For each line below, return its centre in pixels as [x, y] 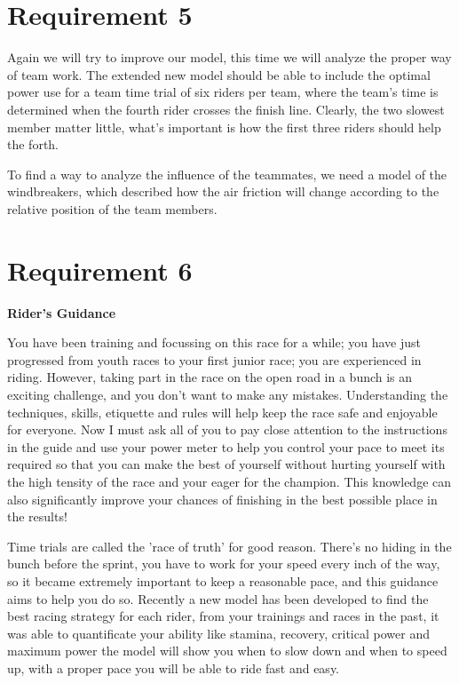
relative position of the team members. [112, 208]
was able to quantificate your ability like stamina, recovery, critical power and [218, 633]
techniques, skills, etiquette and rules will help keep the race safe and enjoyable [222, 412]
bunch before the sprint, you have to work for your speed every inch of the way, [224, 564]
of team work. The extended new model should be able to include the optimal [219, 74]
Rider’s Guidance [62, 312]
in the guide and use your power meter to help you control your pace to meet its [226, 446]
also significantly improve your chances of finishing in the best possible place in [222, 499]
